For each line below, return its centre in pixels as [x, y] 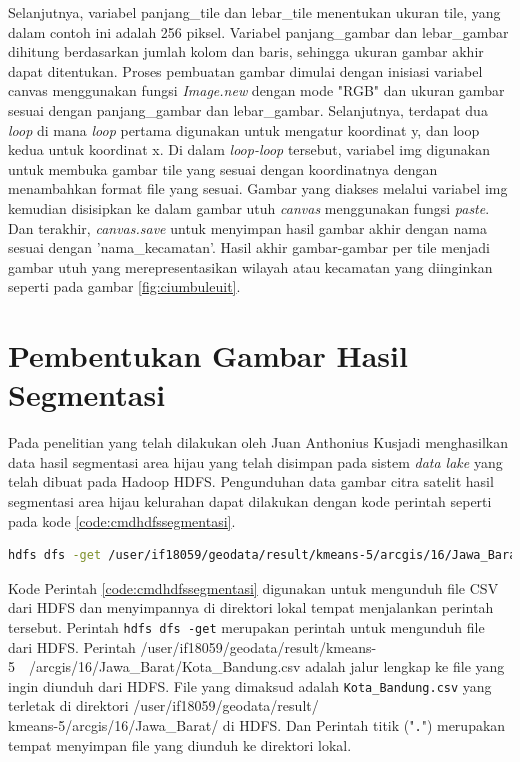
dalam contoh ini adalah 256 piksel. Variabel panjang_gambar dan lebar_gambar [258, 31]
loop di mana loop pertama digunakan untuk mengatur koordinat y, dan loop [244, 129]
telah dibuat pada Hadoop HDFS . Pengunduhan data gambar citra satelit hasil [251, 481]
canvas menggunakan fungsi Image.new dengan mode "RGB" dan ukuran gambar [256, 90]
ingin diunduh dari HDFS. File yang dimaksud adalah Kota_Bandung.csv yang [250, 685]
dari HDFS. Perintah [72, 646]
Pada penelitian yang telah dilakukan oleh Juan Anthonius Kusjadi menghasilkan [258, 442]
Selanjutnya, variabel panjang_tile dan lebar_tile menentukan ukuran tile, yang [254, 12]
